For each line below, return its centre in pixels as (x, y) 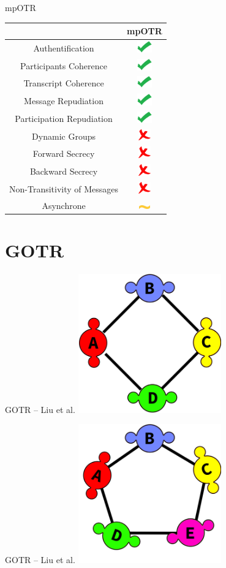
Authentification (64, 47)
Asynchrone (64, 205)
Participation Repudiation (64, 118)
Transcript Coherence (64, 83)
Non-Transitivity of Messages (64, 188)
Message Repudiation (64, 101)
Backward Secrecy (64, 171)
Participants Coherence (64, 65)
